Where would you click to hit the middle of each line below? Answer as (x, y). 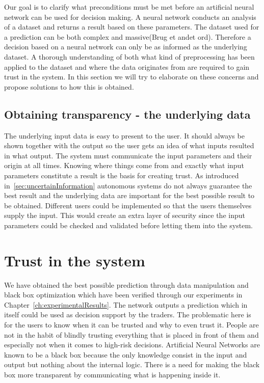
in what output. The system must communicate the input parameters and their (128, 155)
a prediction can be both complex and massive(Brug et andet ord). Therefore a (128, 36)
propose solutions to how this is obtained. (69, 86)
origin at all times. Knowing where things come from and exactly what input (124, 165)
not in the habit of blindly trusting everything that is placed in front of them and (131, 334)
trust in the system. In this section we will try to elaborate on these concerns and (131, 77)
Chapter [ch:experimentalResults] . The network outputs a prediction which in (126, 304)
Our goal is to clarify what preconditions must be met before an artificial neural (129, 7)
